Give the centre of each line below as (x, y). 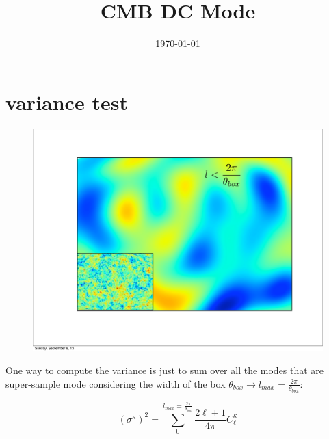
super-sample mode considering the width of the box (116, 383)
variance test (67, 102)
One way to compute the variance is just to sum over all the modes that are (165, 370)
